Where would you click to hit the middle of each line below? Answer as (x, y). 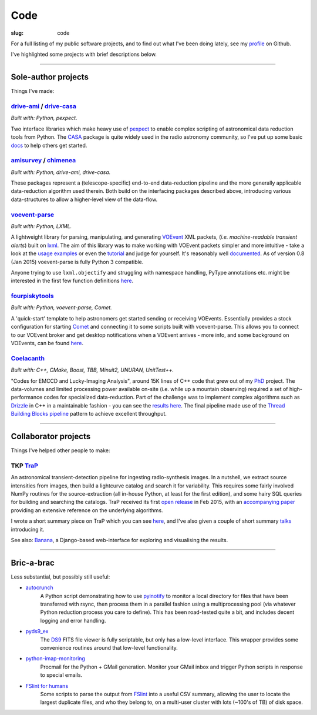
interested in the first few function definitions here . (72, 281)
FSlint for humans (47, 686)
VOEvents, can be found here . (47, 343)
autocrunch (40, 587)
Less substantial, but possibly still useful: (60, 577)
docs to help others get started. (49, 145)
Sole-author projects (50, 77)
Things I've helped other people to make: (60, 450)
